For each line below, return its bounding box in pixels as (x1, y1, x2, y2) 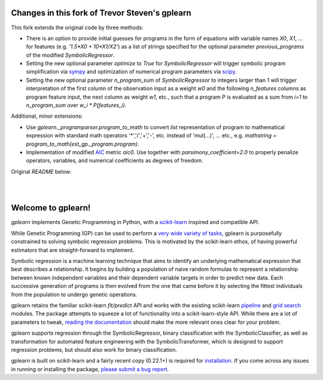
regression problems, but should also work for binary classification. (11, 346, 178, 353)
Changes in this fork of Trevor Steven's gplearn (11, 8, 191, 18)
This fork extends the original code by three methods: (11, 24, 144, 31)
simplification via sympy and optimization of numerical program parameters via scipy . (26, 68, 237, 75)
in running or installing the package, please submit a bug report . (11, 365, 169, 373)
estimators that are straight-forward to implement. (11, 246, 135, 253)
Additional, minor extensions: (11, 112, 83, 119)
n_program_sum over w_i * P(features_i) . (26, 102, 127, 109)
